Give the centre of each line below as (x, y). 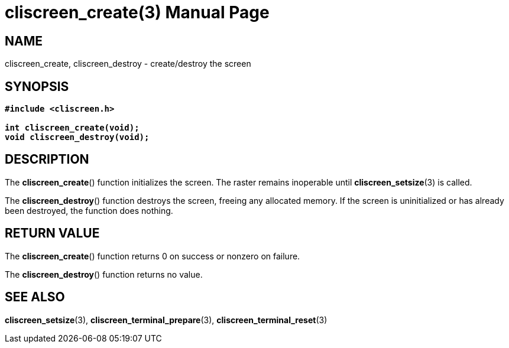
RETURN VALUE (52, 233)
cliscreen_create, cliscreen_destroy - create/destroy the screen (128, 64)
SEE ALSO (35, 297)
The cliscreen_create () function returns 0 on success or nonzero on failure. (153, 256)
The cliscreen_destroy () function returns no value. (104, 274)
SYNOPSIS (37, 86)
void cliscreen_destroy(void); (77, 137)
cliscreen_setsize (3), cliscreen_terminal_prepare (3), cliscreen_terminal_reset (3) (166, 320)
